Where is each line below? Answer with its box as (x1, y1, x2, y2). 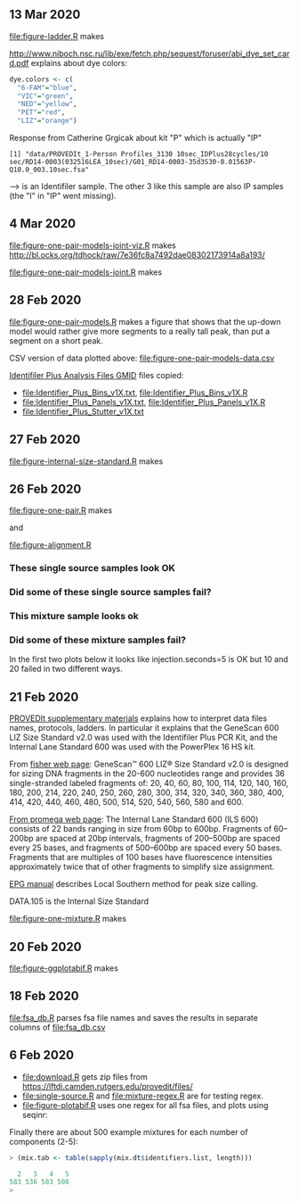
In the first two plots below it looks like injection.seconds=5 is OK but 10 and (9, 654, 289, 665)
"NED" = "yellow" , (17, 100, 77, 109)
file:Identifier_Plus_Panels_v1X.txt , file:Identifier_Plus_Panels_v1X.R (21, 396, 265, 407)
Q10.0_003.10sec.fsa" (9, 165, 90, 175)
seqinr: (21, 1109, 48, 1120)
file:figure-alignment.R (9, 540, 92, 551)
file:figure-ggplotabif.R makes (9, 963, 118, 973)
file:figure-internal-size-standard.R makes (9, 455, 164, 467)
